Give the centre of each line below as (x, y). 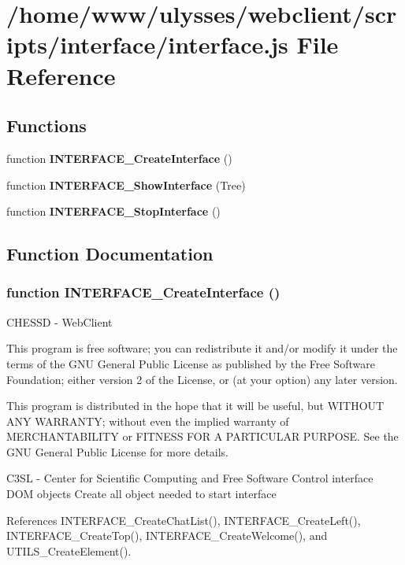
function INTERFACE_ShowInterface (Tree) (126, 185)
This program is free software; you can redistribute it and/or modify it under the (202, 348)
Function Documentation (110, 254)
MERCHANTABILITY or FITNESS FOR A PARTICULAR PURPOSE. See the (202, 436)
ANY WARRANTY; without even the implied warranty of (148, 421)
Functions (46, 126)
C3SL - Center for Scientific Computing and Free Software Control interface (190, 478)
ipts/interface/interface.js (147, 44)
